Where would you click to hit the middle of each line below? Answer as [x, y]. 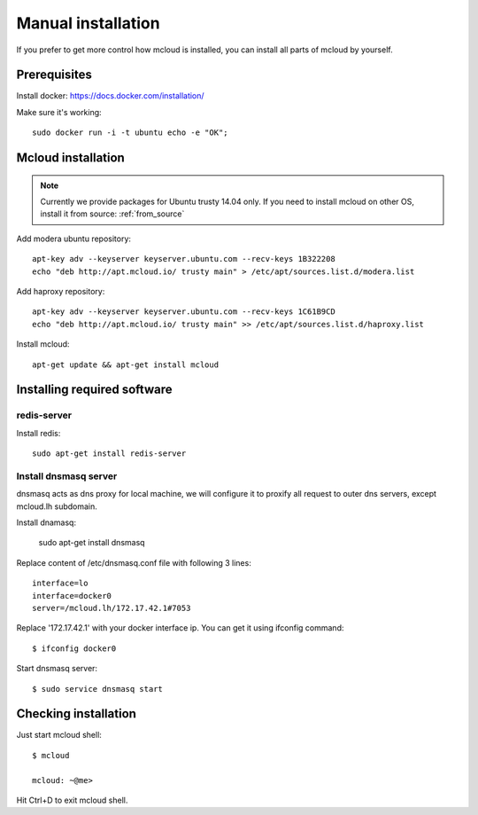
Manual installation [88, 23]
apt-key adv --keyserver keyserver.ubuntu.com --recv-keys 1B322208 [184, 259]
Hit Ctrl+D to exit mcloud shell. [72, 800]
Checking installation [77, 714]
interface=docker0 [72, 596]
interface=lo [60, 584]
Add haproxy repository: [61, 291]
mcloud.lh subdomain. [57, 506]
